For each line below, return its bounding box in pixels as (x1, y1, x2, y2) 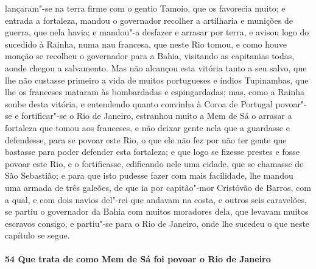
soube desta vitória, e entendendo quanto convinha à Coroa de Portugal (5, 97, 273, 110)
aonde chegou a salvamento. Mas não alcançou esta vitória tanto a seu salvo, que (5, 61, 307, 74)
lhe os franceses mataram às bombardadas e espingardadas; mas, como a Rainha (5, 85, 305, 98)
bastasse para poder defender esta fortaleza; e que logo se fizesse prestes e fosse (5, 145, 300, 158)
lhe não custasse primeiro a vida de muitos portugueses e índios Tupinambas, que (5, 73, 309, 86)
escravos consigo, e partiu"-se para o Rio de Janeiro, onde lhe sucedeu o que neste (5, 217, 310, 229)
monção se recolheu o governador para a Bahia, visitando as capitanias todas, (5, 49, 295, 62)
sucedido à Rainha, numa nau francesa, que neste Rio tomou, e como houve (5, 37, 287, 50)
